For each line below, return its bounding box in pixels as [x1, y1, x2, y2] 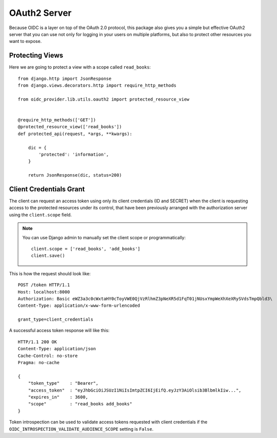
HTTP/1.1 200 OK [18, 339, 57, 345]
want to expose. [9, 38, 42, 44]
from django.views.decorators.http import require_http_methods [18, 83, 177, 88]
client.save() [31, 253, 65, 258]
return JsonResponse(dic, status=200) [28, 173, 122, 178]
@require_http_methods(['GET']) [18, 117, 96, 123]
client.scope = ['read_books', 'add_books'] [31, 246, 140, 252]
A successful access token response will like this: [9, 328, 110, 333]
